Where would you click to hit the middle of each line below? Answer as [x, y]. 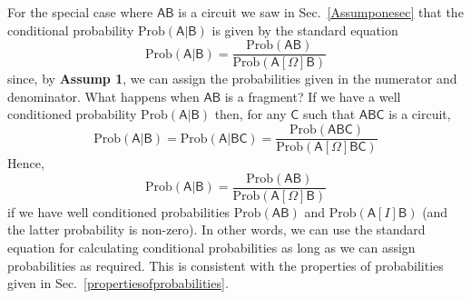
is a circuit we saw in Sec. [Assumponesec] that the [321, 12]
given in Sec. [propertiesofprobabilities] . [118, 283]
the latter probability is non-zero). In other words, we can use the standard [216, 229]
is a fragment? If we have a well [313, 96]
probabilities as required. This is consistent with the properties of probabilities [226, 265]
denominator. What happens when [103, 96]
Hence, [26, 163]
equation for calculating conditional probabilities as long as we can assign [211, 247]
